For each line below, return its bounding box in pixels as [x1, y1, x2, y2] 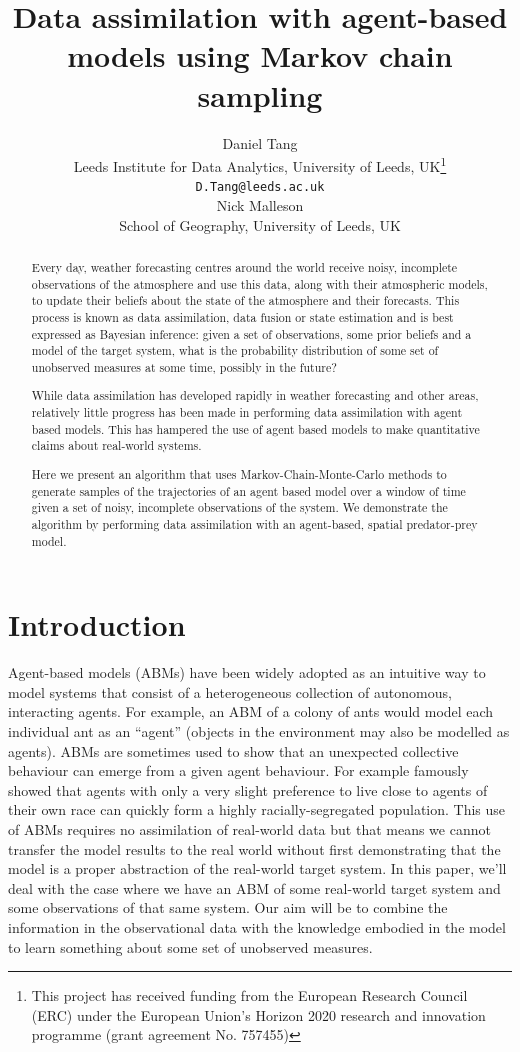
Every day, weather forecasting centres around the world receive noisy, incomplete [31, 258, 458, 275]
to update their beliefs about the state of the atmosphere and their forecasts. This [31, 292, 460, 309]
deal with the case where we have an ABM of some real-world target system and [8, 877, 501, 898]
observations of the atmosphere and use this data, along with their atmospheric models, [31, 275, 488, 292]
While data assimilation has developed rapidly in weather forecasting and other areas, [31, 387, 479, 404]
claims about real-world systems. [31, 437, 202, 454]
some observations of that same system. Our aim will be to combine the [8, 897, 448, 918]
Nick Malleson [216, 195, 304, 215]
